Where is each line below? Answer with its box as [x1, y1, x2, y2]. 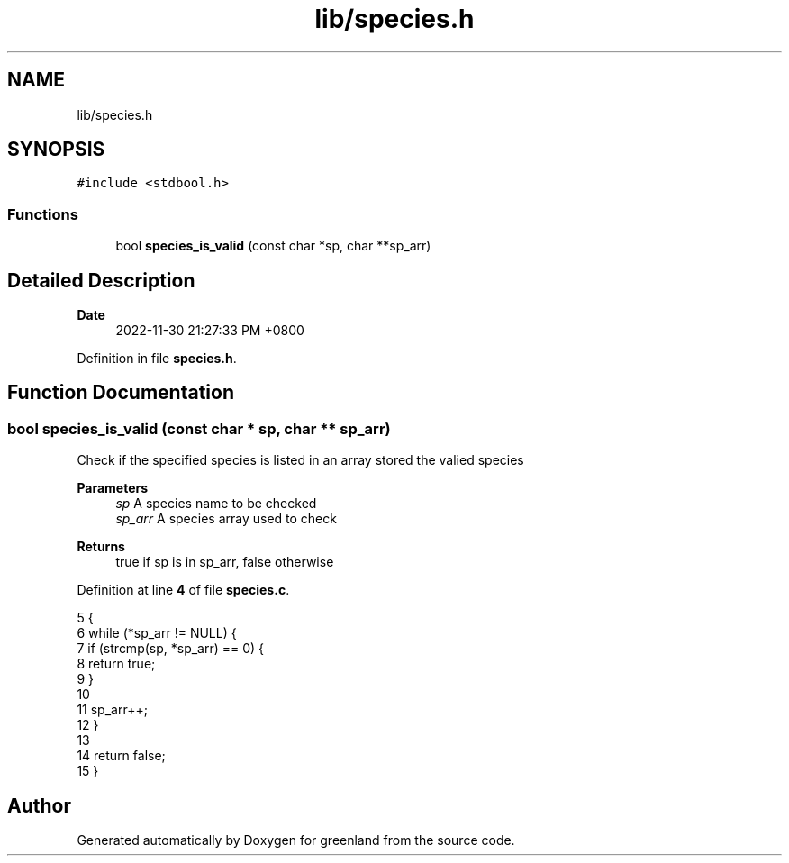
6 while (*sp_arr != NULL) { [77, 625, 237, 641]
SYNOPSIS [7, 138, 105, 161]
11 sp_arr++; [77, 702, 148, 718]
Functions [7, 204, 78, 223]
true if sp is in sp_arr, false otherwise [115, 554, 334, 570]
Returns [77, 539, 125, 555]
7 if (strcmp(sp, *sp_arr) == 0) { [77, 640, 265, 657]
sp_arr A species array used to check [115, 511, 337, 527]
